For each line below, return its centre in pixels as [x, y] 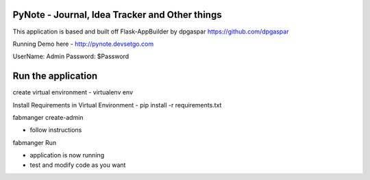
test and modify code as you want [78, 165]
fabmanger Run [35, 142]
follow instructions [56, 130]
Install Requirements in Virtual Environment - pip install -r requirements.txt [117, 105]
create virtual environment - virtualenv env [73, 92]
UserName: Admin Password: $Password [71, 56]
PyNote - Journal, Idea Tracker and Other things [117, 15]
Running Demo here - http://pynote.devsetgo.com [83, 44]
